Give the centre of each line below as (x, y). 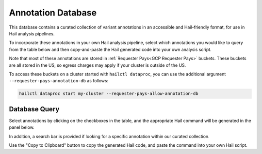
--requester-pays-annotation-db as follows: (59, 81)
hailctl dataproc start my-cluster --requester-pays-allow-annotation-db (109, 94)
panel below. (22, 127)
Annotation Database (53, 13)
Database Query (34, 109)
